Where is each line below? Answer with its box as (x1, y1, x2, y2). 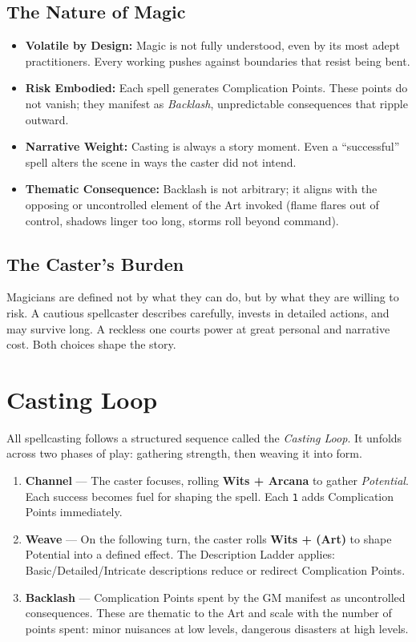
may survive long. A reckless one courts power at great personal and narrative (6, 320, 390, 337)
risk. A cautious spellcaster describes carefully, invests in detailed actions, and (6, 304, 390, 321)
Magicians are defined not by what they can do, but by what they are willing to (6, 289, 399, 305)
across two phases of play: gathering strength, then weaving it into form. (6, 445, 362, 462)
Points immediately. (25, 503, 123, 520)
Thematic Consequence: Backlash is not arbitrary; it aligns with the (25, 180, 378, 197)
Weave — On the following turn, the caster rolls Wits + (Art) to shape (25, 530, 392, 547)
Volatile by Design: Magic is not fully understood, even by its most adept (25, 37, 400, 54)
